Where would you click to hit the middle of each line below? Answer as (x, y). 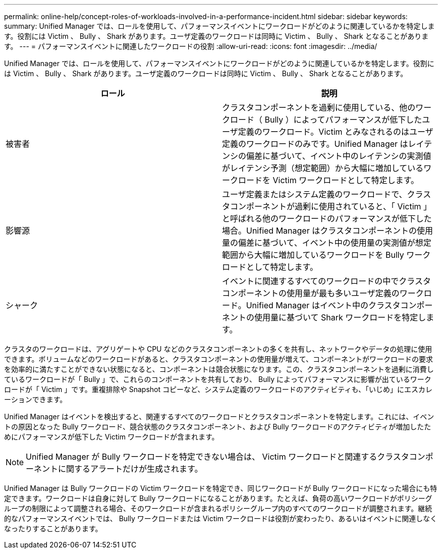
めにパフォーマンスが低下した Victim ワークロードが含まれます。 (112, 437)
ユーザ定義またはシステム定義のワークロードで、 (315, 194)
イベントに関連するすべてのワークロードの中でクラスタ (326, 281)
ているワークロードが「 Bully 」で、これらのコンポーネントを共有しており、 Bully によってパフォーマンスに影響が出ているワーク (218, 379)
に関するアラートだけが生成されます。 (130, 469)
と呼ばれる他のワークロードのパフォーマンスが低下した (327, 218)
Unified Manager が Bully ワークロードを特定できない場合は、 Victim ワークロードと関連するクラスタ (217, 457)
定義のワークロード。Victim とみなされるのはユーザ (336, 132)
